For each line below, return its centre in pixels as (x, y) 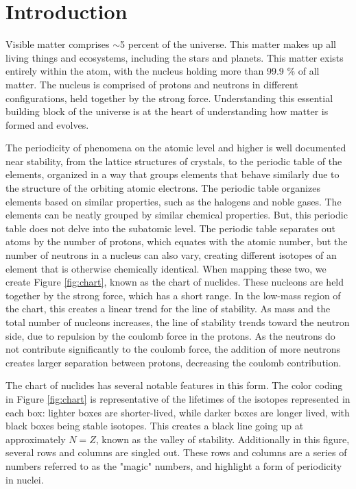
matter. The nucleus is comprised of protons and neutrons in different (152, 84)
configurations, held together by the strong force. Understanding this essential (169, 98)
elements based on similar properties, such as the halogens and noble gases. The (174, 201)
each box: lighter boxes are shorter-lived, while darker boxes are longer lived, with (178, 412)
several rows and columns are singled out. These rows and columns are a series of (176, 452)
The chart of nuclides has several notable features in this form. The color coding (174, 385)
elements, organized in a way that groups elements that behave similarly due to (173, 174)
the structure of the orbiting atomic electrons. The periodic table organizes (163, 188)
